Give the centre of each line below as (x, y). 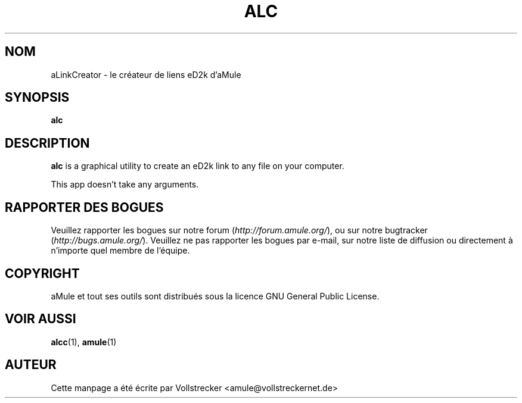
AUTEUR (31, 365)
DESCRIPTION (47, 143)
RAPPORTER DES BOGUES (84, 207)
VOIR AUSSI (41, 319)
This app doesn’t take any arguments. (125, 185)
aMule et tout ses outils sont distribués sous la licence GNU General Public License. (215, 296)
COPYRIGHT (42, 273)
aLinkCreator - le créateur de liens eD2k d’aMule (146, 74)
